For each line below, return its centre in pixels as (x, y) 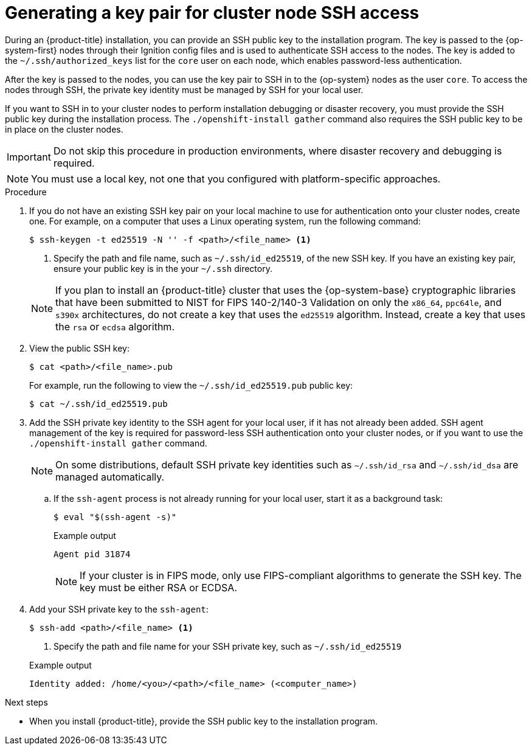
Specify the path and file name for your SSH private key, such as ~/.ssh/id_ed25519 (228, 646)
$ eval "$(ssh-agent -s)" (115, 517)
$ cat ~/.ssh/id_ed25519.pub (98, 404)
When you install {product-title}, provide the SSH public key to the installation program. (204, 721)
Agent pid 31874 (92, 554)
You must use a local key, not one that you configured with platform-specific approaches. (236, 179)
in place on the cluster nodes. (64, 129)
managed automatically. (110, 477)
